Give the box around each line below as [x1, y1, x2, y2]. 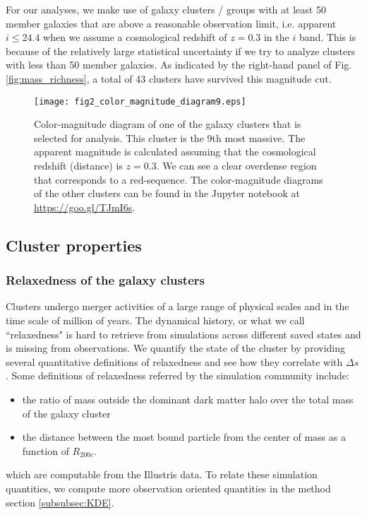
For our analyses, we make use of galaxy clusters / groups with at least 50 [6, 2, 326, 16]
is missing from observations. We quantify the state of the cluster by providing [6, 341, 345, 355]
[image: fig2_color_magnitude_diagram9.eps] [34, 96, 246, 107]
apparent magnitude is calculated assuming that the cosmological [34, 144, 316, 159]
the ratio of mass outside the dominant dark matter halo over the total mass [22, 391, 354, 406]
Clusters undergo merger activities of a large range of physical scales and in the [6, 299, 349, 314]
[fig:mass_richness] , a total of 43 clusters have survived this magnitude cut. [6, 71, 332, 85]
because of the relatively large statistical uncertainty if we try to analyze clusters [6, 43, 356, 58]
